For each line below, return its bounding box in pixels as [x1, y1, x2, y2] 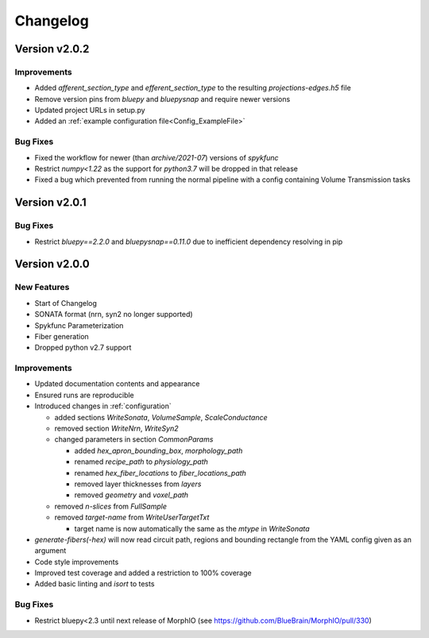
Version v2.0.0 [14, 257, 91, 271]
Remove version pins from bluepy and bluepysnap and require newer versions [34, 94, 291, 103]
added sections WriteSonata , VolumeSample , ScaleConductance [54, 412, 268, 422]
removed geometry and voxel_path [74, 490, 189, 500]
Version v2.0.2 [14, 42, 90, 56]
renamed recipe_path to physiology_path [74, 457, 208, 466]
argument [34, 546, 67, 555]
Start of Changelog [34, 298, 97, 307]
